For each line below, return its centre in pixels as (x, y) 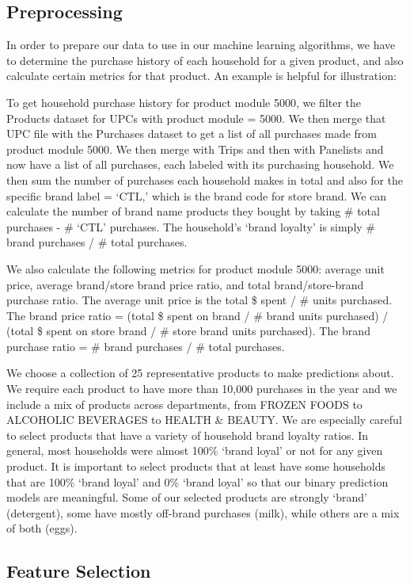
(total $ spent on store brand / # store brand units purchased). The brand (188, 331)
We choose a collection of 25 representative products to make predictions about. (200, 373)
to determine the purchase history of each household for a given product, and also (205, 60)
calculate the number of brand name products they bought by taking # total (193, 211)
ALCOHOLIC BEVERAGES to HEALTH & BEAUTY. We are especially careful (204, 420)
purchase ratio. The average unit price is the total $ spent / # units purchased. (199, 300)
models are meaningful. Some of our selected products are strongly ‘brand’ (187, 497)
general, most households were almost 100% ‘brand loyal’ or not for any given (195, 450)
